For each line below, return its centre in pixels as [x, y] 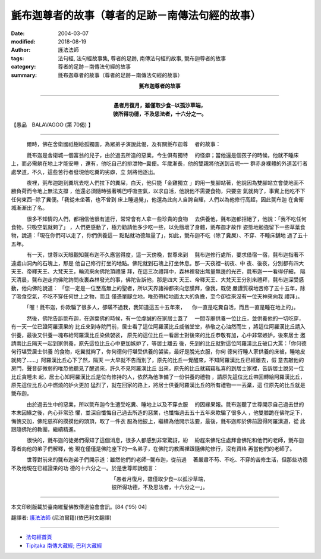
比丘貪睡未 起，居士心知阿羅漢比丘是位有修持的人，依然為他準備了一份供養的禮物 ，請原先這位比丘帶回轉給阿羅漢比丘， [158, 377]
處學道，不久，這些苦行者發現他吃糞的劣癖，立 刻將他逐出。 [85, 172]
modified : [23, 41]
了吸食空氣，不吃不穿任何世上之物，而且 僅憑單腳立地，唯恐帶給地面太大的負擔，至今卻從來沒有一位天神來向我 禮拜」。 [157, 296]
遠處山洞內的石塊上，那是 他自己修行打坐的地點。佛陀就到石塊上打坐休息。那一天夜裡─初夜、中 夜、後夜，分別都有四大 [158, 263]
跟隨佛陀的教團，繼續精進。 [45, 429]
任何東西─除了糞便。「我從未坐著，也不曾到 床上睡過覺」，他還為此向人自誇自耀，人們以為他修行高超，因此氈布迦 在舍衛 [158, 199]
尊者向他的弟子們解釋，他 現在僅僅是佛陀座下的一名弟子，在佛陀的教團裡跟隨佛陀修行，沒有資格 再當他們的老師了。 [153, 448]
